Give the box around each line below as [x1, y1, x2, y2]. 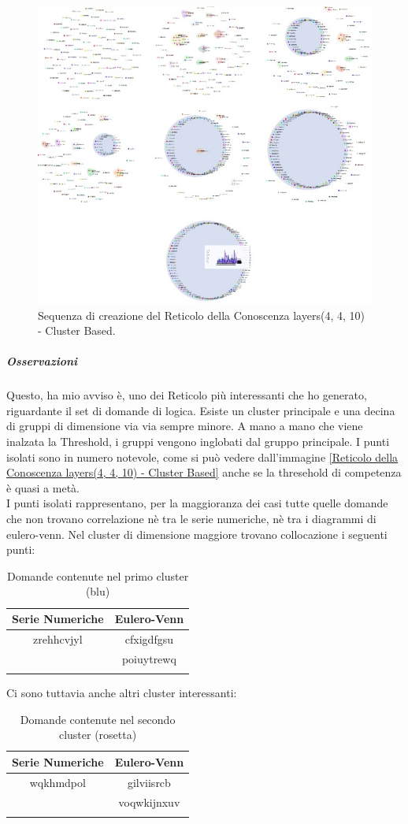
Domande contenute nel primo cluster [6, 567, 189, 584]
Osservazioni [6, 353, 78, 369]
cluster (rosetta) [58, 726, 137, 743]
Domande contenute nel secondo [20, 711, 176, 727]
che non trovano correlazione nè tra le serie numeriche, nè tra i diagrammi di [6, 510, 376, 527]
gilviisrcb [127, 774, 171, 790]
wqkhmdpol [29, 774, 86, 790]
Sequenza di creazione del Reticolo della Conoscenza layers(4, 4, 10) [38, 306, 365, 323]
